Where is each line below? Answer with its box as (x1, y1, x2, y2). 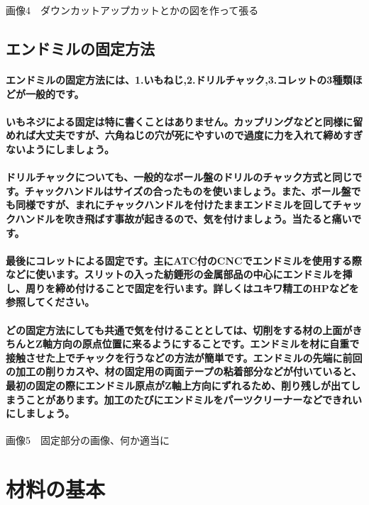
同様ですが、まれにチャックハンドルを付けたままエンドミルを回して (15, 197, 333, 212)
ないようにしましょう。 (6, 141, 114, 156)
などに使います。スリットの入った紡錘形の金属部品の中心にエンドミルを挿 (6, 267, 353, 282)
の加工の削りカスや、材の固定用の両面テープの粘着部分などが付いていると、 (6, 364, 362, 379)
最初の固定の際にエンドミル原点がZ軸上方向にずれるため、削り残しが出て (6, 378, 351, 393)
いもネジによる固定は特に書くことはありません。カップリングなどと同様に (6, 113, 353, 128)
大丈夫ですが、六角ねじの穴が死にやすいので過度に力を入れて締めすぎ (35, 128, 363, 143)
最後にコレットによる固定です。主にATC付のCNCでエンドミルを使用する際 (6, 252, 362, 267)
